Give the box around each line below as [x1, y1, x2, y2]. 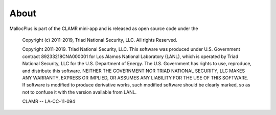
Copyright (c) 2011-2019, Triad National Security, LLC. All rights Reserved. [22, 37, 177, 43]
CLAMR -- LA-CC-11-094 [22, 98, 76, 104]
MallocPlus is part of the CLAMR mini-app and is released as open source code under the [9, 25, 198, 32]
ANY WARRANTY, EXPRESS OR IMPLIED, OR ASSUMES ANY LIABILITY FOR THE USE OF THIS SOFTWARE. [22, 74, 249, 81]
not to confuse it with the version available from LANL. [22, 89, 137, 95]
